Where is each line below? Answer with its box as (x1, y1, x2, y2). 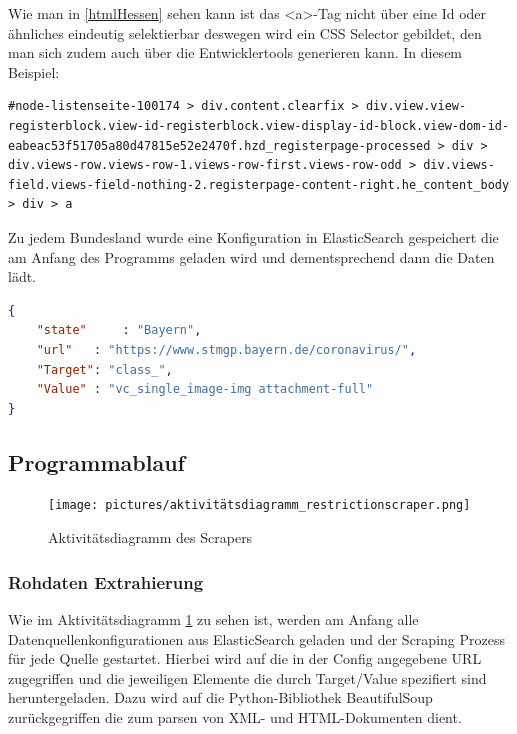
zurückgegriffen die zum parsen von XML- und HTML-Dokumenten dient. (8, 706, 462, 727)
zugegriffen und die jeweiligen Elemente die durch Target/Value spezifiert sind (8, 667, 487, 688)
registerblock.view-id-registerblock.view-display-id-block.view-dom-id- (8, 118, 510, 133)
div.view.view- (365, 99, 467, 114)
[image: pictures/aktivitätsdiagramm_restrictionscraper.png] (48, 498, 471, 513)
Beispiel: (8, 61, 60, 82)
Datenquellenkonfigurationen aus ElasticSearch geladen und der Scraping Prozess (8, 628, 505, 649)
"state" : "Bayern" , (36, 323, 202, 338)
